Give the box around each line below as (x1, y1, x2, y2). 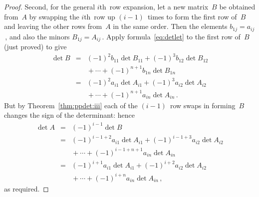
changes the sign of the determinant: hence (4, 110, 135, 120)
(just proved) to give (4, 41, 67, 52)
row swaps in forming (170, 100, 236, 110)
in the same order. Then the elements (113, 21, 228, 31)
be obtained (219, 1, 256, 11)
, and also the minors (5, 31, 70, 41)
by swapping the (29, 11, 79, 21)
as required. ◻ (4, 183, 49, 194)
